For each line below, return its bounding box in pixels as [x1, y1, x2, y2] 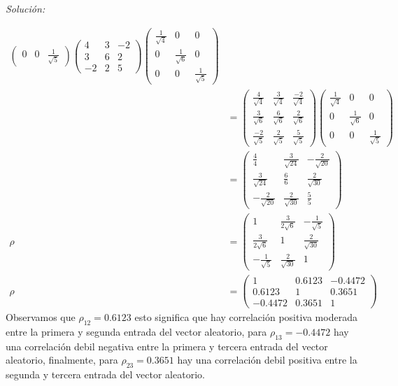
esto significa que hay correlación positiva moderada [134, 310, 357, 324]
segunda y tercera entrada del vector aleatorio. [6, 367, 205, 382]
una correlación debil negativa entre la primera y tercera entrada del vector [6, 338, 328, 353]
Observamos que [6, 310, 76, 324]
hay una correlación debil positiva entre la [177, 352, 357, 367]
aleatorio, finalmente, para [6, 352, 118, 367]
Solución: [6, 1, 45, 15]
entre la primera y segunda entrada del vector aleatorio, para [6, 324, 267, 338]
